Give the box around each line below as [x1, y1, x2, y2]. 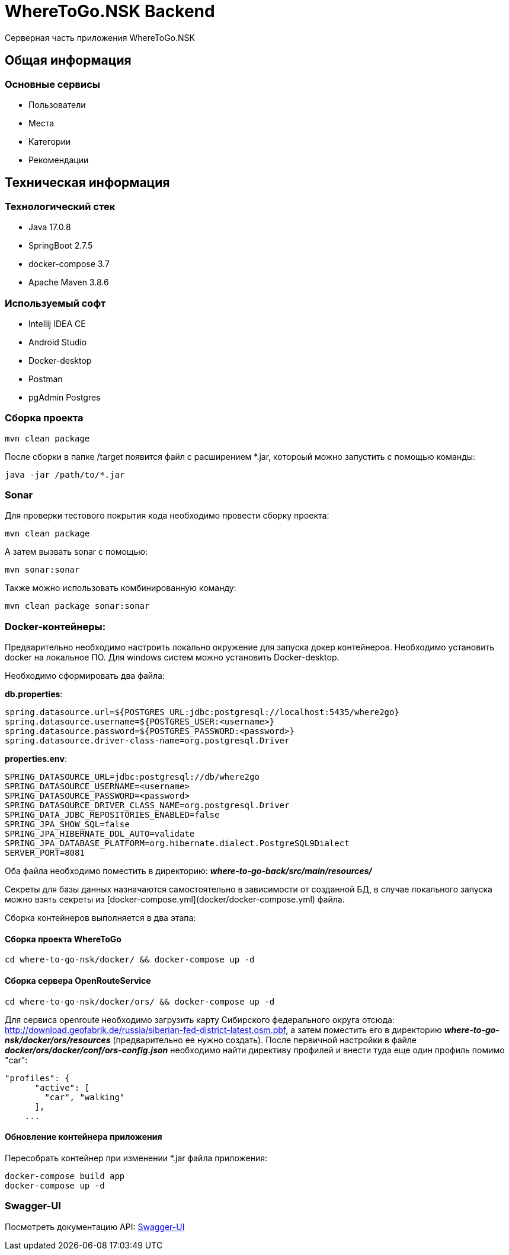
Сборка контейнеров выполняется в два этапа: [5, 913, 196, 923]
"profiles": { [5, 1073, 70, 1083]
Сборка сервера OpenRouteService [5, 976, 151, 986]
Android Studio [28, 336, 87, 347]
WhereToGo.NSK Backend [5, 1, 215, 21]
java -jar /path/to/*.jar [5, 469, 125, 479]
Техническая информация [5, 175, 170, 190]
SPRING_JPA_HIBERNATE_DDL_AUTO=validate [5, 829, 195, 839]
